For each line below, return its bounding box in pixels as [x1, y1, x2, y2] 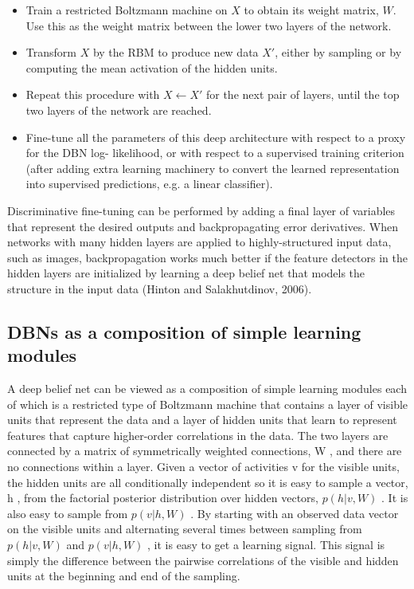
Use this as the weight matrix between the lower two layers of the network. [25, 17, 392, 33]
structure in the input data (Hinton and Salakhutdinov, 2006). [7, 280, 312, 296]
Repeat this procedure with [25, 86, 160, 103]
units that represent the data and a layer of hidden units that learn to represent [7, 411, 397, 428]
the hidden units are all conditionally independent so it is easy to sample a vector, [7, 473, 408, 490]
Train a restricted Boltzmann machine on [25, 2, 228, 18]
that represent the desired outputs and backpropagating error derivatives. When [7, 218, 399, 234]
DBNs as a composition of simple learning [7, 319, 361, 344]
